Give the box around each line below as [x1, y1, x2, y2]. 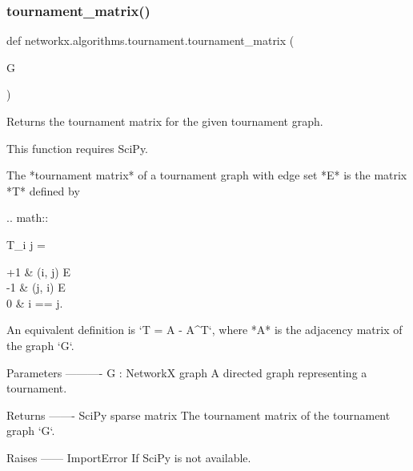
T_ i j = [6, 235, 46, 252]
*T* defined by [6, 182, 80, 199]
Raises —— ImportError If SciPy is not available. [6, 449, 251, 465]
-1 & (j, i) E [6, 279, 66, 296]
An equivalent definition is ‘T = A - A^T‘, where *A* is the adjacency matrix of [6, 321, 403, 338]
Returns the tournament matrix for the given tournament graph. [6, 113, 323, 129]
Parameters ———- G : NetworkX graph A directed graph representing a [6, 364, 367, 380]
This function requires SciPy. [6, 139, 149, 156]
